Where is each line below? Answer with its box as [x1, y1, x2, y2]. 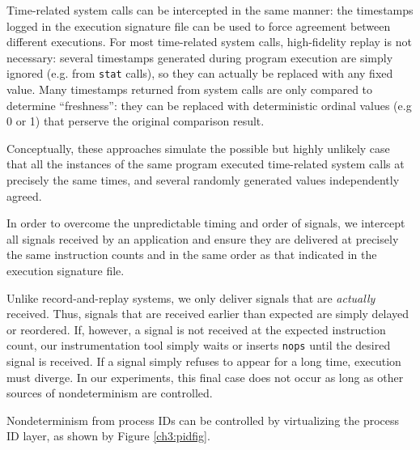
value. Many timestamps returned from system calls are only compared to [6, 81, 373, 98]
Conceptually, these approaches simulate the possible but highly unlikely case [6, 139, 390, 156]
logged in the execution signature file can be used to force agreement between [6, 17, 391, 34]
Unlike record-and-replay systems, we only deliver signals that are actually [6, 289, 375, 306]
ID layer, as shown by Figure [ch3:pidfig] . [6, 427, 210, 444]
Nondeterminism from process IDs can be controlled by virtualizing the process [6, 411, 400, 428]
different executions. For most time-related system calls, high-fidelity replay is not [6, 33, 412, 50]
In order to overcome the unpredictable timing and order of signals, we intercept [6, 214, 405, 231]
